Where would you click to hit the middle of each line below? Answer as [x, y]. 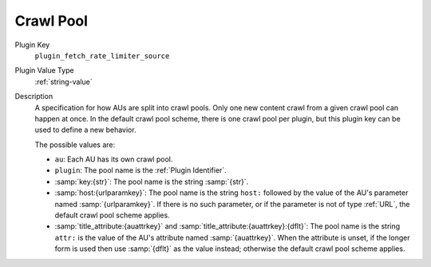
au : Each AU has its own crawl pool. [114, 159]
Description [34, 97]
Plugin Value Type [45, 70]
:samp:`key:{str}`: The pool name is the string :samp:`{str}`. [152, 181]
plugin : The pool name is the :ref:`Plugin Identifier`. [140, 170]
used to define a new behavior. [85, 130]
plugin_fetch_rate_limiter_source [102, 56]
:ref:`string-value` [64, 82]
